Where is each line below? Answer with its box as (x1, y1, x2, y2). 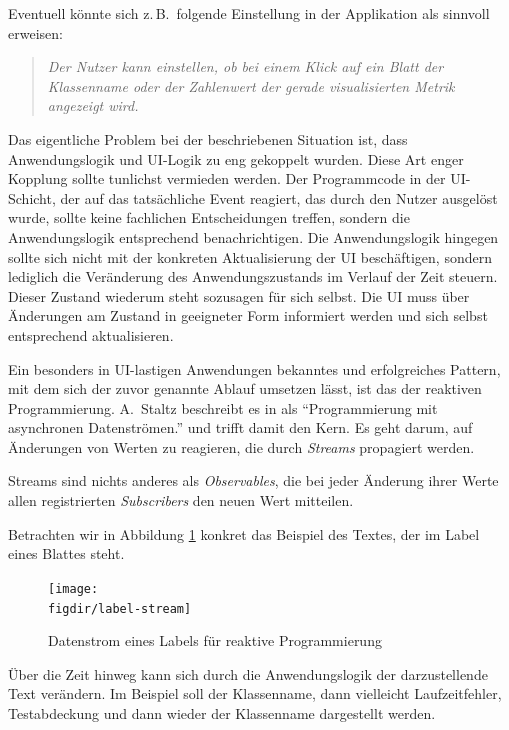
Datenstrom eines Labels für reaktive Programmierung (48, 630, 382, 651)
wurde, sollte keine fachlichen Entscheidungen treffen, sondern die (8, 207, 410, 228)
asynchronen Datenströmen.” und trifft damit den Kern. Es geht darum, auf (8, 417, 473, 438)
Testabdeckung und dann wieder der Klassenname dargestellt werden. (8, 702, 436, 723)
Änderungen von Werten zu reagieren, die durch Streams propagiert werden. (8, 436, 475, 457)
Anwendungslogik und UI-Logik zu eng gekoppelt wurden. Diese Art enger (8, 148, 464, 169)
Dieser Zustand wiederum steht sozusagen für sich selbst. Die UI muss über (8, 285, 470, 306)
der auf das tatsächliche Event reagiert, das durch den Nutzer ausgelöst (60, 187, 498, 208)
